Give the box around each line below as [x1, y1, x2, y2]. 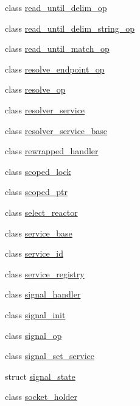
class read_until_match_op [5, 42, 110, 55]
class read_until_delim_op [5, 1, 107, 13]
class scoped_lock [5, 165, 71, 177]
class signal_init [5, 308, 66, 321]
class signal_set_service [5, 349, 95, 362]
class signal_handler [5, 288, 81, 301]
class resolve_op [5, 83, 66, 96]
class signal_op [5, 329, 62, 341]
